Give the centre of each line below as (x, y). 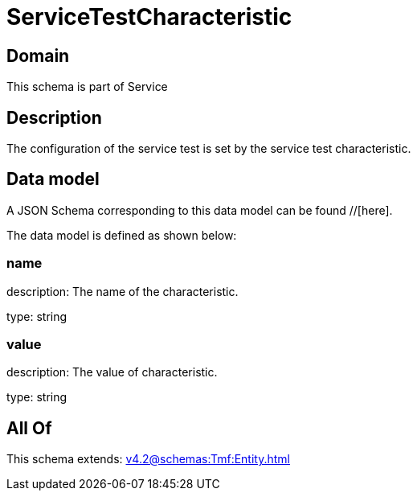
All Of (29, 428)
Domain (38, 55)
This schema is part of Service (87, 87)
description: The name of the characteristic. (123, 291)
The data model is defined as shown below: (122, 235)
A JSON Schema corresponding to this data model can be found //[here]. (200, 210)
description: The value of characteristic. (112, 372)
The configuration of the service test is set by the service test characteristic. (209, 149)
